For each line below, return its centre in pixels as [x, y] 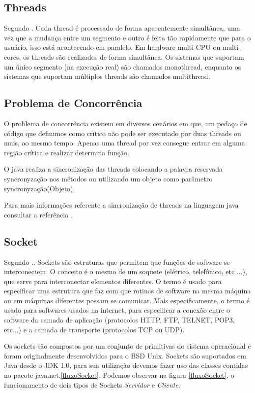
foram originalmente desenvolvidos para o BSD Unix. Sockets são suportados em [125, 355]
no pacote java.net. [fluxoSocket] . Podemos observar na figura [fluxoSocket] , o [119, 375]
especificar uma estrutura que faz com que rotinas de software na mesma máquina [127, 291]
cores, [13, 56]
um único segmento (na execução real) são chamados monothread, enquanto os [123, 66]
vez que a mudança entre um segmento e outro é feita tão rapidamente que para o [127, 37]
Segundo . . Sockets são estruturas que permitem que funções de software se [117, 262]
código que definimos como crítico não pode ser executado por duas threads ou [123, 133]
